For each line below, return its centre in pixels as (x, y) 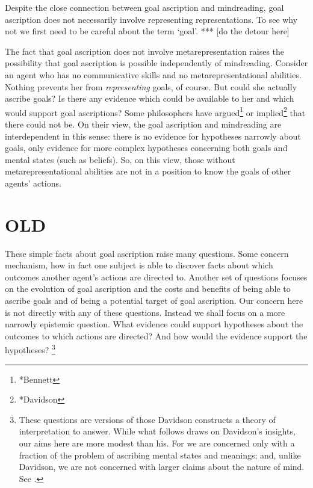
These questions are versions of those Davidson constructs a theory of (147, 419)
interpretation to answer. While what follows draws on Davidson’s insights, (157, 431)
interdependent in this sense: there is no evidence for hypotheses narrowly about (153, 136)
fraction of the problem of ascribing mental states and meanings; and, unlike (160, 455)
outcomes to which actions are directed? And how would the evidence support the (156, 335)
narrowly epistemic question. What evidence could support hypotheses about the (154, 324)
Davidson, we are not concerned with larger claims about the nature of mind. (162, 467)
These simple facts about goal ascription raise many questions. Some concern (147, 253)
